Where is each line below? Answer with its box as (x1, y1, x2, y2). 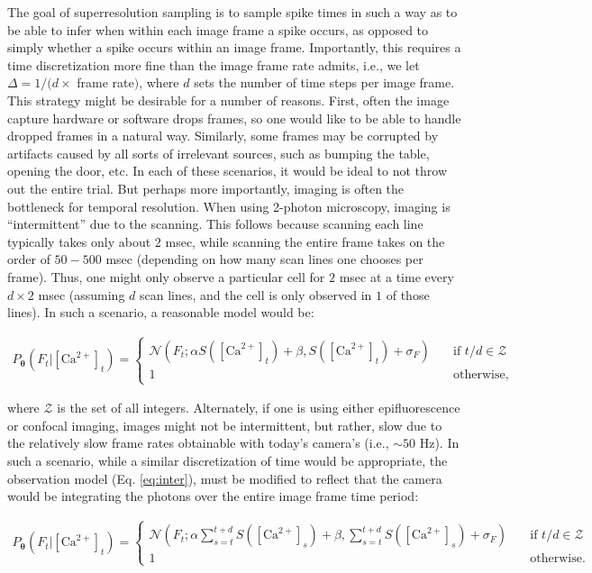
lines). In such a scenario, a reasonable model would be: (7, 303, 314, 322)
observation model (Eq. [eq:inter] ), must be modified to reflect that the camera (7, 468, 442, 487)
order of (7, 250, 50, 268)
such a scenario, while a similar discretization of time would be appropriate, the (7, 451, 448, 470)
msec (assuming (38, 285, 125, 304)
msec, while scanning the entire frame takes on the (165, 232, 445, 250)
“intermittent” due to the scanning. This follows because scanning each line (7, 214, 424, 233)
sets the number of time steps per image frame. (194, 73, 455, 92)
